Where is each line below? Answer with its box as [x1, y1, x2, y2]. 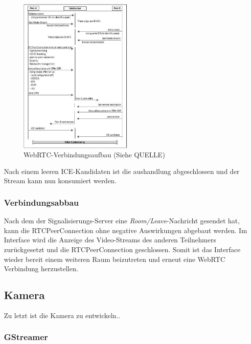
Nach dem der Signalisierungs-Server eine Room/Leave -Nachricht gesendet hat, [4, 215, 240, 226]
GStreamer [4, 331, 48, 343]
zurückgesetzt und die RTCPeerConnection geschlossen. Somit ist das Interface [4, 244, 241, 254]
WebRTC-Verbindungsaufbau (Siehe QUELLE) [23, 150, 165, 160]
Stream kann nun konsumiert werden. [4, 175, 117, 186]
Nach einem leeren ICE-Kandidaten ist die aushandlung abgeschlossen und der [4, 166, 240, 176]
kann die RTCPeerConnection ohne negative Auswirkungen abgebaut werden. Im [4, 225, 247, 235]
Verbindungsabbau [4, 196, 79, 208]
